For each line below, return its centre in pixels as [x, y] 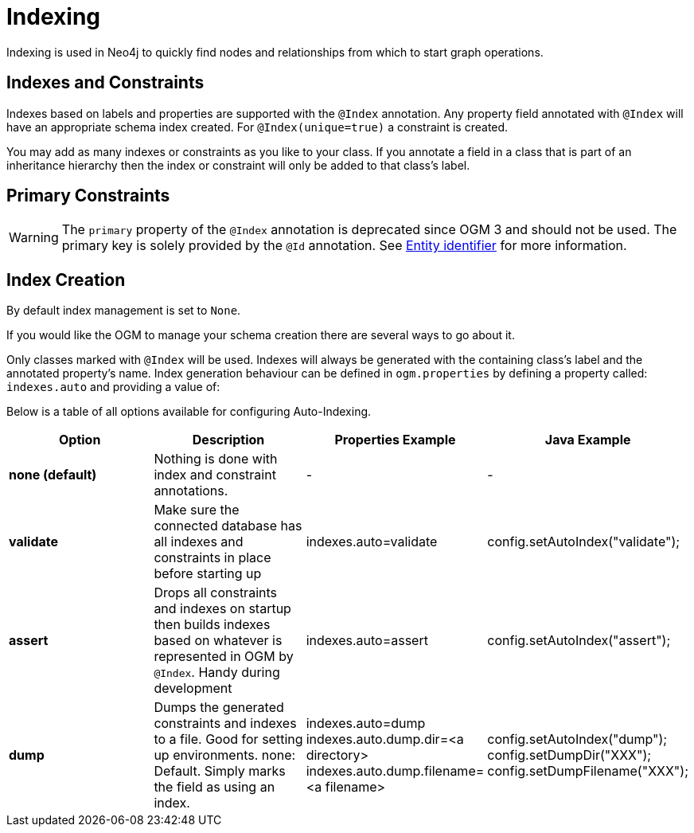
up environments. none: [225, 755]
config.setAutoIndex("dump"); [577, 739]
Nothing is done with [216, 459]
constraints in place [212, 558]
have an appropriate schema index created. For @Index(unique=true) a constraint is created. [257, 127]
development [193, 688]
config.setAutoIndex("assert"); [579, 641]
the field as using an [214, 787]
